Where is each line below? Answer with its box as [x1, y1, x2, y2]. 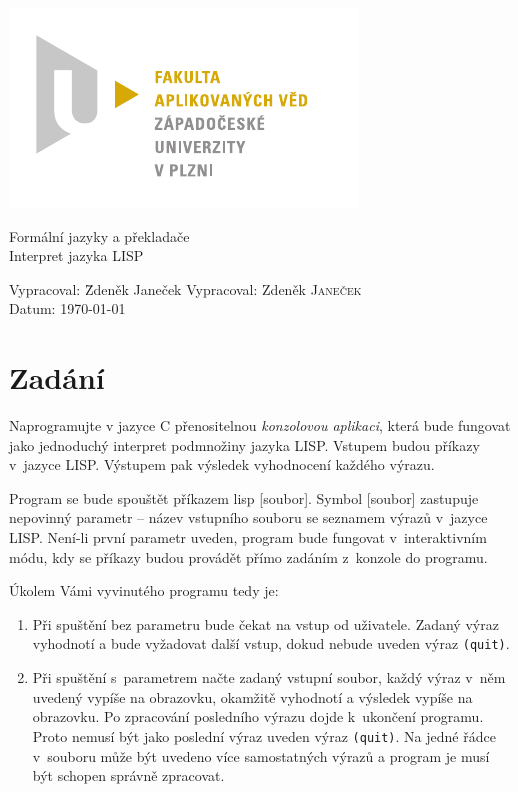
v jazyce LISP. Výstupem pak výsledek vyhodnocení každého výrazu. [9, 454, 435, 475]
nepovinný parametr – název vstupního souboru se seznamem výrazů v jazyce [9, 507, 488, 528]
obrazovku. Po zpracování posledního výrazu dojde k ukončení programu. [32, 706, 484, 727]
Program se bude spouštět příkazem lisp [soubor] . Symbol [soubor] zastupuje [9, 487, 479, 508]
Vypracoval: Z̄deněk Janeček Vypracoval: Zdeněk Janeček [9, 278, 362, 299]
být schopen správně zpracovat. [32, 765, 225, 786]
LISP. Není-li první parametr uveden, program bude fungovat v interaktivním [9, 527, 487, 548]
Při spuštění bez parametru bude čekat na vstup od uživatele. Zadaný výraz [32, 613, 499, 634]
